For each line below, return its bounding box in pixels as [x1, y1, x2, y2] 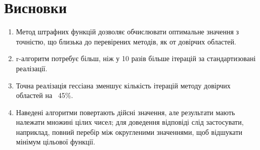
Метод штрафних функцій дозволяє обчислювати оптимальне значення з [16, 26, 239, 37]
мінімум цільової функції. [16, 136, 96, 147]
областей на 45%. [16, 90, 73, 101]
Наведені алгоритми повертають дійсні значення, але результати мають [16, 107, 235, 117]
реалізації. [16, 63, 48, 73]
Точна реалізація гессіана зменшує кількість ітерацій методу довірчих [16, 80, 231, 90]
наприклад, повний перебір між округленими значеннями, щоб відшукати [16, 126, 243, 137]
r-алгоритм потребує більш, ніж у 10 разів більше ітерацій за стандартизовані [16, 53, 256, 64]
